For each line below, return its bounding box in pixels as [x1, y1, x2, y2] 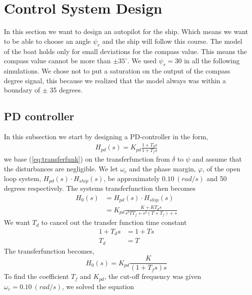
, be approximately [104, 173, 160, 183]
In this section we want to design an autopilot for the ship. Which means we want [4, 26, 249, 37]
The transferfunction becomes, [4, 245, 94, 256]
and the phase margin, [129, 164, 196, 174]
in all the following [184, 55, 240, 66]
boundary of [4, 85, 40, 95]
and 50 [206, 173, 227, 183]
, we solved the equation [62, 281, 134, 291]
